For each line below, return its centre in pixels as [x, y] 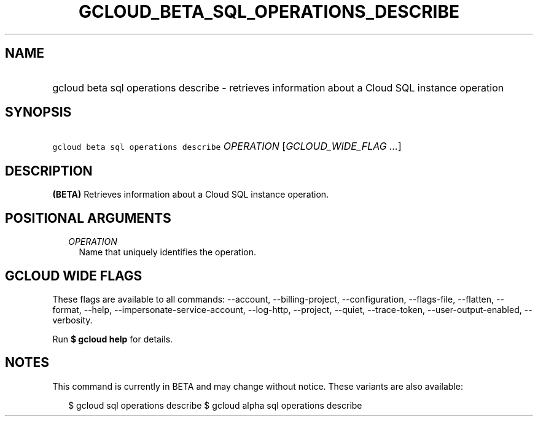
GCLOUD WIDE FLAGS [74, 276]
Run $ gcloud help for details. [113, 339]
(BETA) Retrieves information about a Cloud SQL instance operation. [191, 195]
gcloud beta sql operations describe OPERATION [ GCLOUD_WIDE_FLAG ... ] [227, 146]
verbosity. [72, 320]
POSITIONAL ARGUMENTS [88, 218]
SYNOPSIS [38, 112]
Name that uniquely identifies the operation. [167, 252]
